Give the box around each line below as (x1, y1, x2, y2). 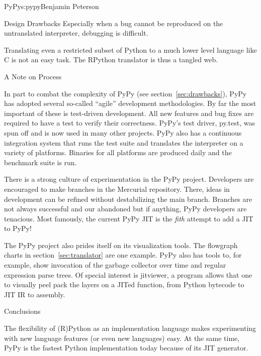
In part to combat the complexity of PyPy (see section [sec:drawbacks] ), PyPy (4, 88, 247, 98)
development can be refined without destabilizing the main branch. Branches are (4, 193, 252, 204)
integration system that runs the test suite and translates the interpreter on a (4, 137, 243, 148)
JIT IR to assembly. (4, 289, 65, 299)
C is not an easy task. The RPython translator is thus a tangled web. (4, 54, 218, 65)
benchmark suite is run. (4, 157, 77, 167)
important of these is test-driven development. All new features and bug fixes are (4, 107, 254, 118)
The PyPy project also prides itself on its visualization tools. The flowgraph (4, 240, 238, 250)
